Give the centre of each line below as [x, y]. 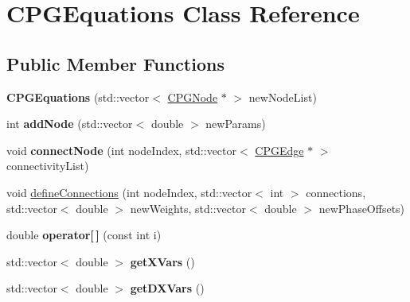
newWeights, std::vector [188, 208]
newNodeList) [283, 97]
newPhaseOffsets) [362, 208]
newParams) [236, 124]
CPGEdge [279, 150]
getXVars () [162, 261]
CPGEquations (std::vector [78, 97]
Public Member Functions [115, 63]
